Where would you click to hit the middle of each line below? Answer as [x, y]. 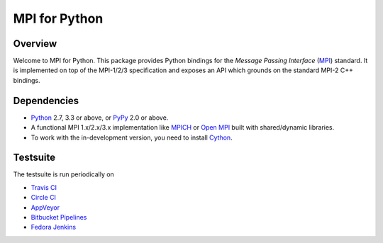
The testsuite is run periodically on [64, 174]
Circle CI [44, 198]
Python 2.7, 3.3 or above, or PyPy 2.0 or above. [100, 118]
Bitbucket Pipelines [59, 217]
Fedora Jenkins [54, 227]
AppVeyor [45, 207]
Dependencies [46, 100]
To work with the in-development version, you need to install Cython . [132, 137]
